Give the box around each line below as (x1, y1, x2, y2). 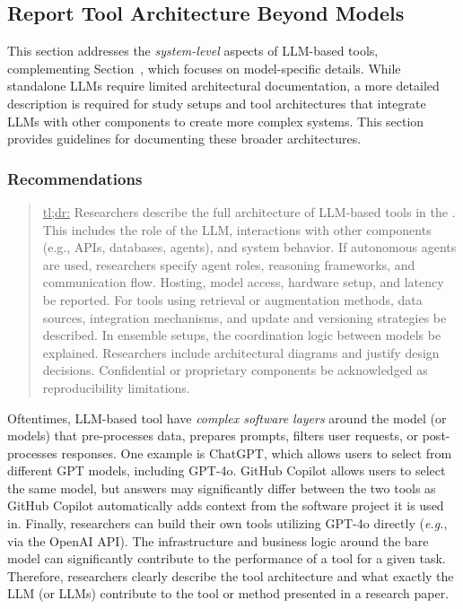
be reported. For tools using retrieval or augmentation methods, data (42, 290, 423, 309)
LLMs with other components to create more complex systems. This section (7, 111, 424, 130)
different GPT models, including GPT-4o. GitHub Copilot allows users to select (7, 461, 446, 480)
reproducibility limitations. (42, 378, 190, 396)
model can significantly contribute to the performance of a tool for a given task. (7, 549, 446, 568)
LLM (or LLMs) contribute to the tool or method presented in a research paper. (7, 584, 450, 603)
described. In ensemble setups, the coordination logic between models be (42, 326, 441, 344)
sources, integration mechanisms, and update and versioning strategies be (42, 308, 447, 326)
